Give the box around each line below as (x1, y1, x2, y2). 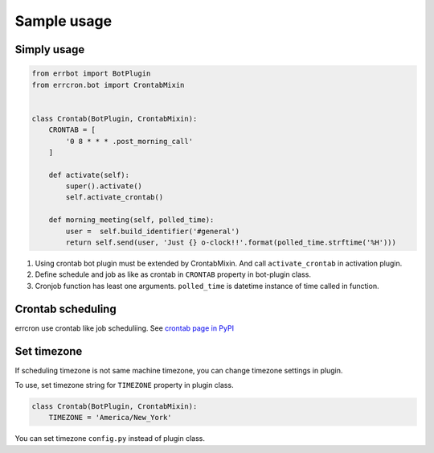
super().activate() (65, 182, 142, 191)
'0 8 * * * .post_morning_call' (65, 137, 193, 146)
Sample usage (14, 12, 113, 30)
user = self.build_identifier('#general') (65, 226, 240, 236)
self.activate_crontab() (65, 193, 164, 202)
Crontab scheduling (14, 302, 117, 315)
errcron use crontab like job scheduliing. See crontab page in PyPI (14, 323, 235, 333)
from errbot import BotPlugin (31, 69, 151, 78)
